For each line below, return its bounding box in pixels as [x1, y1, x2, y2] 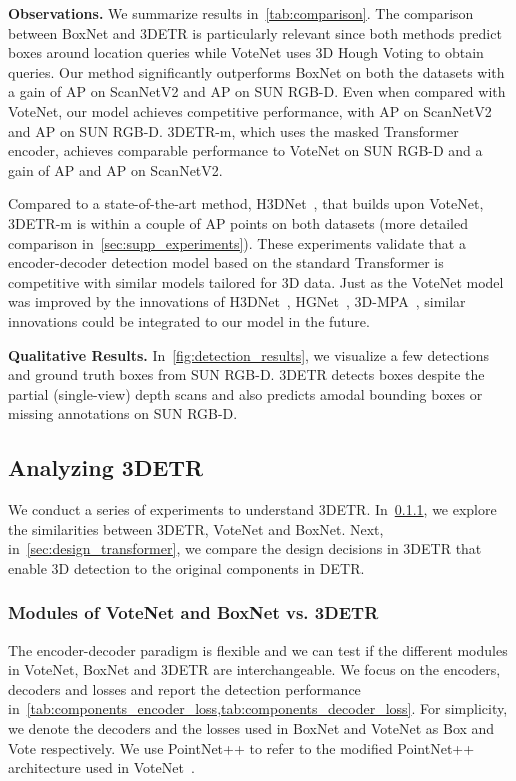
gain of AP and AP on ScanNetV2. [8, 159, 223, 180]
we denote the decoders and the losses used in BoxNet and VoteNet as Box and [8, 718, 495, 739]
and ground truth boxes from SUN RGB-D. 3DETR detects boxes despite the [8, 364, 485, 385]
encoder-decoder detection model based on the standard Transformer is [8, 252, 444, 273]
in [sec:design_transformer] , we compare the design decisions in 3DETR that [8, 538, 482, 559]
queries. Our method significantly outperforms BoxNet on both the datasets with [8, 61, 505, 82]
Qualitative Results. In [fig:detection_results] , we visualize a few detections [8, 344, 490, 365]
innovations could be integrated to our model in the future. [8, 310, 370, 331]
